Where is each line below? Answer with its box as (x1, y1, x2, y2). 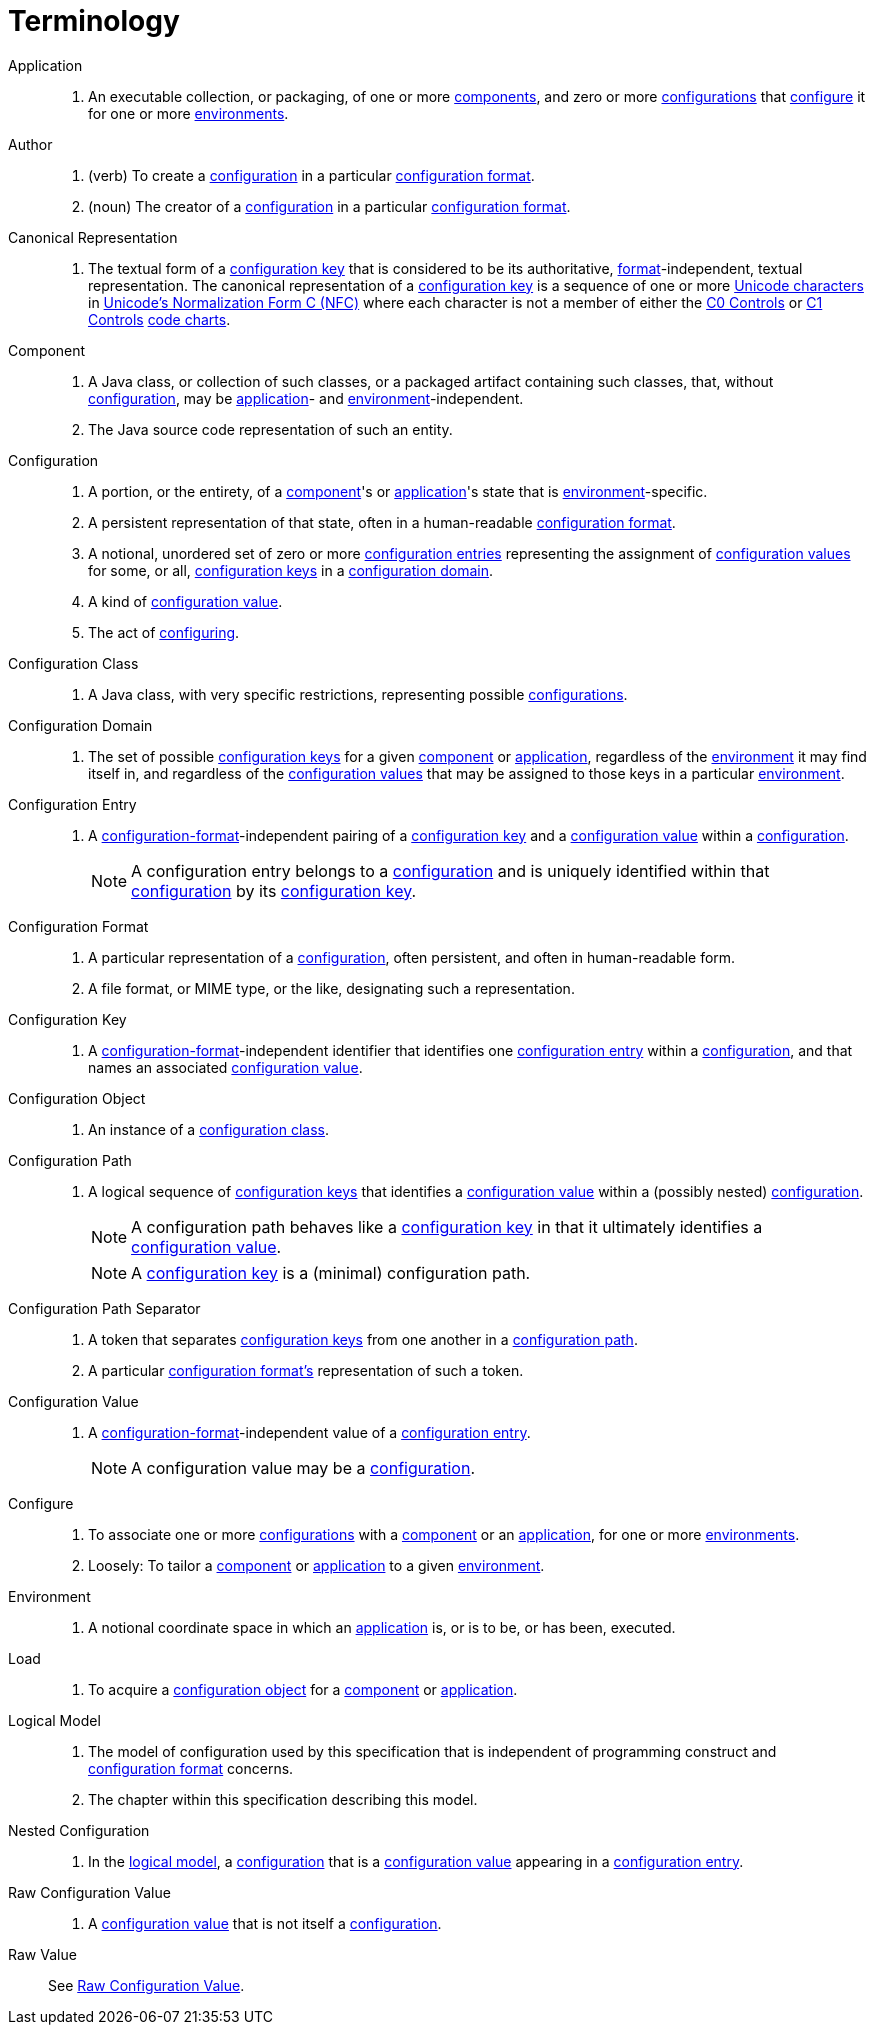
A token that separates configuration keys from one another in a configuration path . (88, 1330, 638, 1348)
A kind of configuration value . (88, 592, 283, 610)
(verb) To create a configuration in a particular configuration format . (88, 166, 535, 184)
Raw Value (8, 1945, 77, 1963)
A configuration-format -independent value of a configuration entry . (88, 1423, 531, 1441)
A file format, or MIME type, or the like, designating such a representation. (88, 979, 575, 997)
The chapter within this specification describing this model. (88, 1790, 478, 1808)
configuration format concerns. (88, 1759, 294, 1777)
